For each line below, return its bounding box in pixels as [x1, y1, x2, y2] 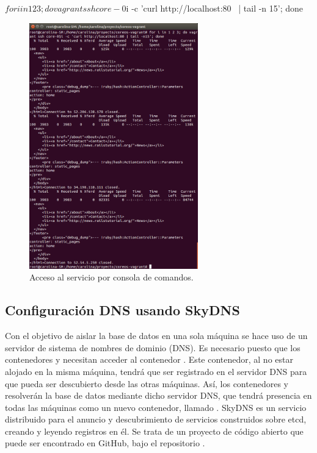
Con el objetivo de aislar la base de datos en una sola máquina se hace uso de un [5, 329, 308, 342]
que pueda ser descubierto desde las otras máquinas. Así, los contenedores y [5, 377, 288, 390]
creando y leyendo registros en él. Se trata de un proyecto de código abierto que [5, 424, 304, 437]
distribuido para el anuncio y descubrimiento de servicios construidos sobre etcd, [5, 413, 307, 426]
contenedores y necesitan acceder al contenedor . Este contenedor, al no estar [5, 353, 293, 366]
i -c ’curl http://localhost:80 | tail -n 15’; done [126, 2, 304, 14]
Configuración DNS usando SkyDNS [5, 301, 240, 319]
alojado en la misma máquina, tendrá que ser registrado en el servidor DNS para [5, 365, 307, 377]
